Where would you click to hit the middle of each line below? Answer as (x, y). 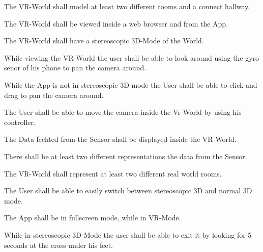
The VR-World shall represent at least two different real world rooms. (113, 173)
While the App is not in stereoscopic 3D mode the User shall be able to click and (131, 84)
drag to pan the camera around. (54, 95)
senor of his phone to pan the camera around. (75, 68)
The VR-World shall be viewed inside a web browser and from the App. (116, 23)
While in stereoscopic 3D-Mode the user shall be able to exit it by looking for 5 (128, 234)
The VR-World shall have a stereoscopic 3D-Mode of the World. (104, 41)
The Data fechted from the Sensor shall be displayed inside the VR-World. (120, 139)
